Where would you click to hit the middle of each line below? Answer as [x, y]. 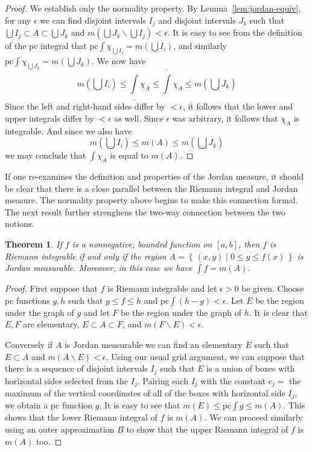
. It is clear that [278, 312]
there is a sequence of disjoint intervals [76, 368]
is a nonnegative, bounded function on [142, 244]
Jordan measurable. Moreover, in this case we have [99, 268]
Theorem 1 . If [33, 244]
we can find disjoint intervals [93, 20]
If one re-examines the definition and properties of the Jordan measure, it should [154, 176]
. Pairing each [163, 380]
